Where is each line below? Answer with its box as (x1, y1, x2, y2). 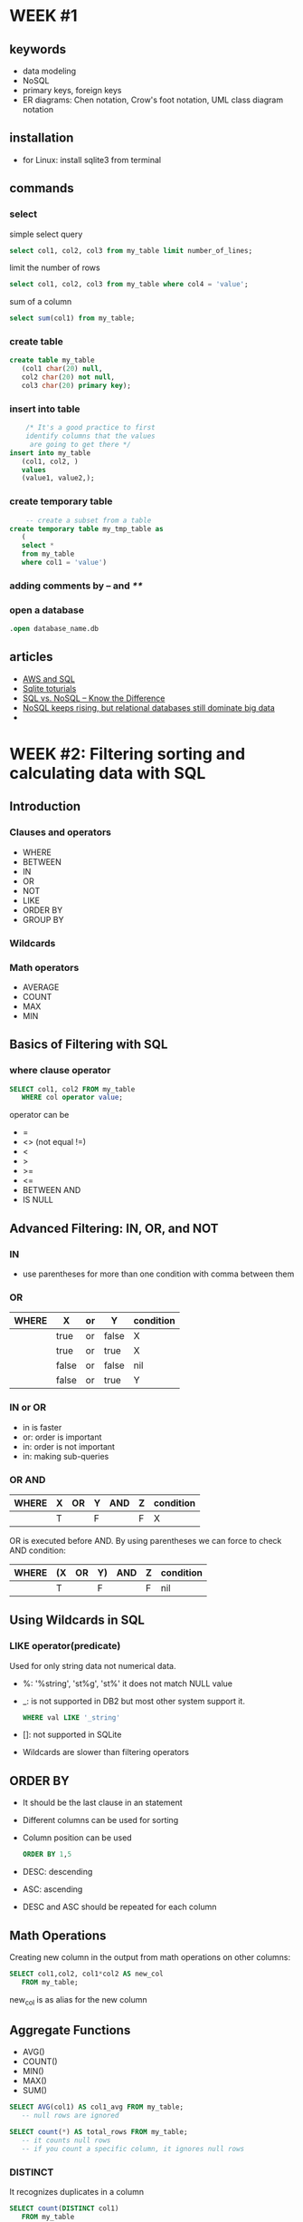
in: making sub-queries (22, 1451, 109, 1461)
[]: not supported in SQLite (22, 1729, 122, 1741)
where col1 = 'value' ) (21, 558, 107, 568)
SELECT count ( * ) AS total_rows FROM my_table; (9, 2128, 188, 2137)
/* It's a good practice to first (25, 423, 156, 432)
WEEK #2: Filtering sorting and (9, 743, 246, 764)
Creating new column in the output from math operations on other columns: (9, 1951, 291, 1963)
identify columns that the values (25, 432, 156, 441)
